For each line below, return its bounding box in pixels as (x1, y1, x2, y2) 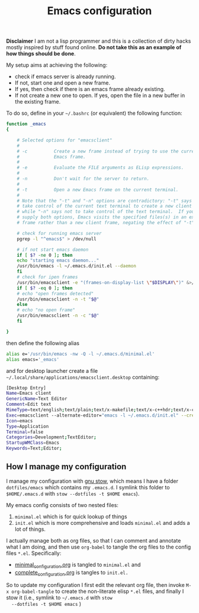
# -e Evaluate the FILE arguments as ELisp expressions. (17, 164, 184, 171)
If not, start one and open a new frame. (14, 79, 111, 86)
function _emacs (6, 121, 46, 127)
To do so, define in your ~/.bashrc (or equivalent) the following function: (6, 109, 182, 117)
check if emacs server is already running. (14, 73, 116, 80)
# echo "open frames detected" (17, 291, 94, 296)
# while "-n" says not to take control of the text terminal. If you (17, 209, 195, 215)
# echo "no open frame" (17, 307, 76, 313)
